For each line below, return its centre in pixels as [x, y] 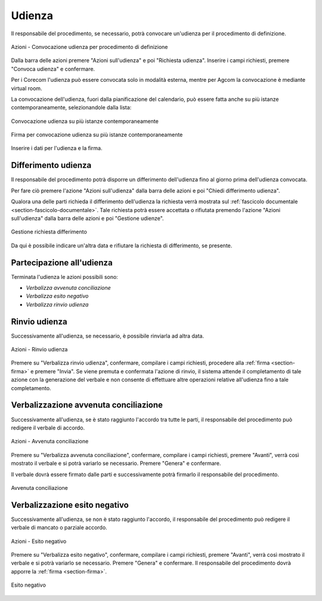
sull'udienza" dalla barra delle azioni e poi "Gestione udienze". [87, 218]
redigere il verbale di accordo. [48, 428]
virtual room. [27, 88]
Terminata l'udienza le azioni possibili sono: [65, 277]
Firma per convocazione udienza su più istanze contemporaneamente [97, 135]
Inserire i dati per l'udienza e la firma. [57, 148]
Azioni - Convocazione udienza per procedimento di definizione [89, 47]
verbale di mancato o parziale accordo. [59, 528]
